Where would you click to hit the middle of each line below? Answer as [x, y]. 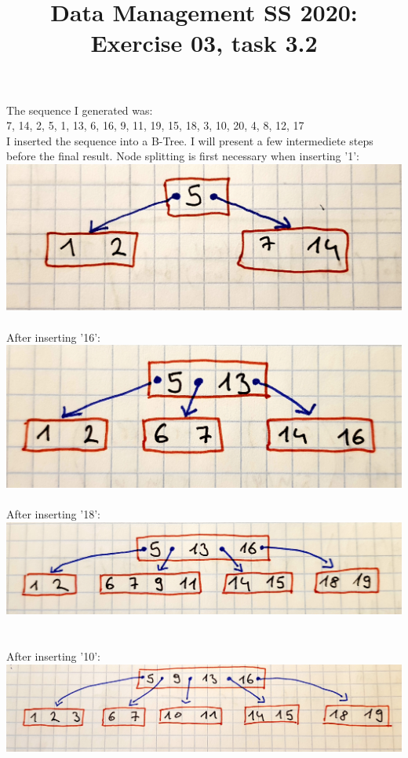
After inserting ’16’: [53, 337]
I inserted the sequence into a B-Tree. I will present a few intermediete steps [190, 140]
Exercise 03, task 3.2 [204, 43]
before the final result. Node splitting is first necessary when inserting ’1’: [183, 156]
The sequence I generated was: [80, 110]
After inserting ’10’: [53, 656]
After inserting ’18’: [53, 514]
